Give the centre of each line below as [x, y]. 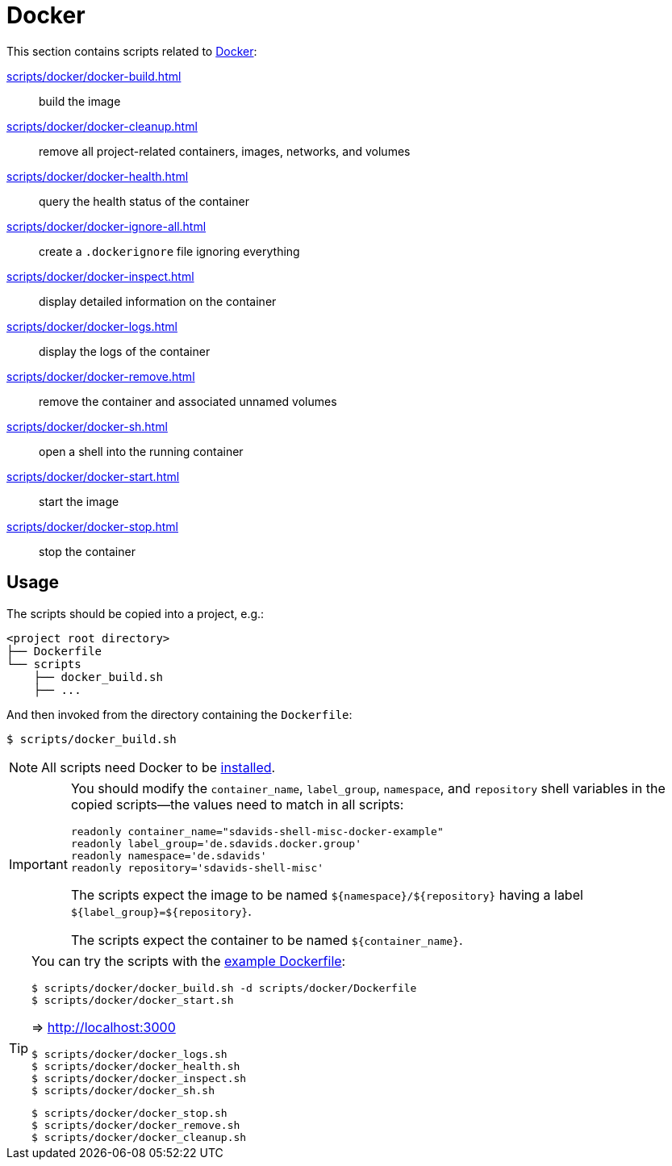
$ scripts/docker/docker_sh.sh [123, 1090]
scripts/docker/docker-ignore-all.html [106, 226]
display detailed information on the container [158, 301]
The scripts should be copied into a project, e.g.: [136, 613]
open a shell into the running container [141, 451]
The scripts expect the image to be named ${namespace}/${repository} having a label [327, 894]
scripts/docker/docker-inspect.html [100, 276]
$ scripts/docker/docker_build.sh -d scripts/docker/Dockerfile [224, 988]
